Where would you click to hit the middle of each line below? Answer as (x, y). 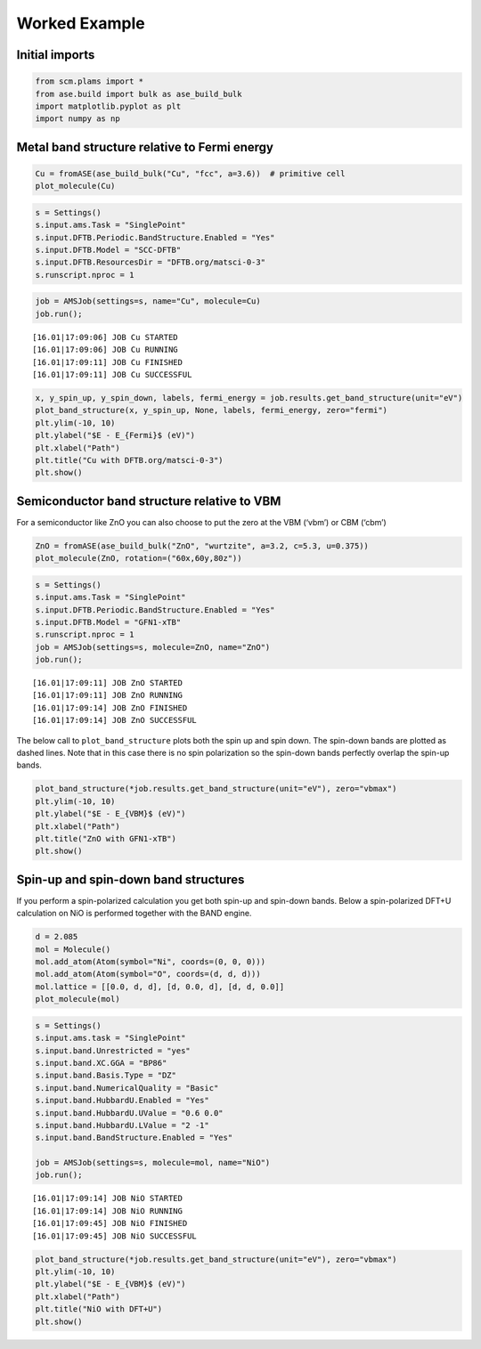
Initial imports (56, 55)
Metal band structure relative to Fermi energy (145, 147)
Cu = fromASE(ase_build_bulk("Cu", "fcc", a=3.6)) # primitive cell (190, 173)
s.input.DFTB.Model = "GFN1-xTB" (108, 622)
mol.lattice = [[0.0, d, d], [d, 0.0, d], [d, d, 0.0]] (160, 987)
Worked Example (81, 23)
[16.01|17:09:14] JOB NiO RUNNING (107, 1211)
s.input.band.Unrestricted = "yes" (113, 1050)
